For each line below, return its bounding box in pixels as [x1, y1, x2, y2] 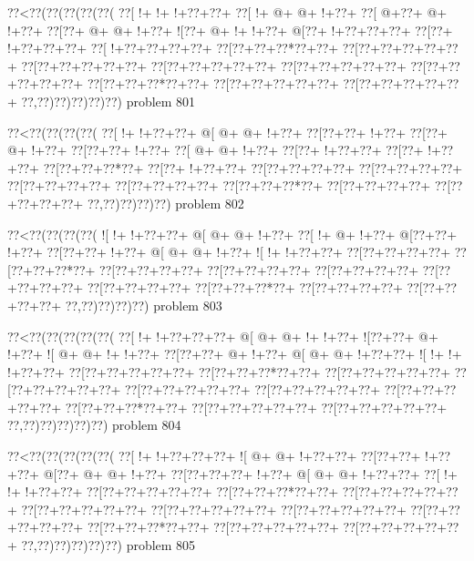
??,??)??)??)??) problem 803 [65, 295, 222, 314]
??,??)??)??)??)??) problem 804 [7, 415, 181, 434]
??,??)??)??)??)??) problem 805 [21, 535, 196, 555]
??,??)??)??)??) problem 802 [87, 193, 244, 212]
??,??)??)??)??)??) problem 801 [21, 91, 196, 110]
